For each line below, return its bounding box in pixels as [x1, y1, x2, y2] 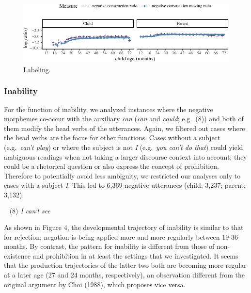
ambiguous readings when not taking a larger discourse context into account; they [4, 151, 247, 162]
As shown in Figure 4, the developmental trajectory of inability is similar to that [4, 222, 244, 232]
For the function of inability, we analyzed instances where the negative [4, 104, 213, 114]
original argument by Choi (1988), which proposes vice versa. [4, 279, 186, 289]
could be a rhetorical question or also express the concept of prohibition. [4, 161, 219, 171]
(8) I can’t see [9, 206, 50, 216]
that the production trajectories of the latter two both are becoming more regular [4, 260, 247, 270]
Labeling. [23, 64, 51, 74]
